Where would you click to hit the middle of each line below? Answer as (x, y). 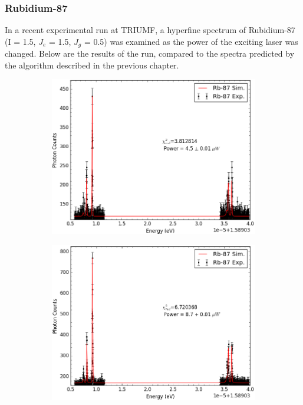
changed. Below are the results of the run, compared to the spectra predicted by (150, 53)
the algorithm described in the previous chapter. (92, 65)
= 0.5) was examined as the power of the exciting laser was (191, 41)
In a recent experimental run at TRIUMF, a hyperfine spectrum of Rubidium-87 (150, 30)
